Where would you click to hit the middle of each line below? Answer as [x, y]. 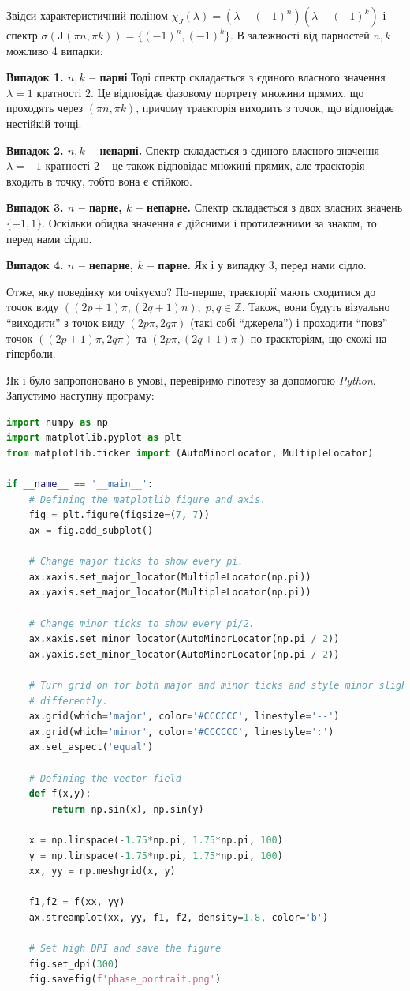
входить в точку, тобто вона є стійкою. [99, 180]
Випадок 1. [35, 77]
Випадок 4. [35, 265]
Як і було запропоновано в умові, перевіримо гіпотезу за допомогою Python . [191, 379]
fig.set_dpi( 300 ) [74, 964]
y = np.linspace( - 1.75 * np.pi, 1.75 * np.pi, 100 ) [156, 856]
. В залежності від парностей [300, 35]
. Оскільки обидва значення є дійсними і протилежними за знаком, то [209, 222]
